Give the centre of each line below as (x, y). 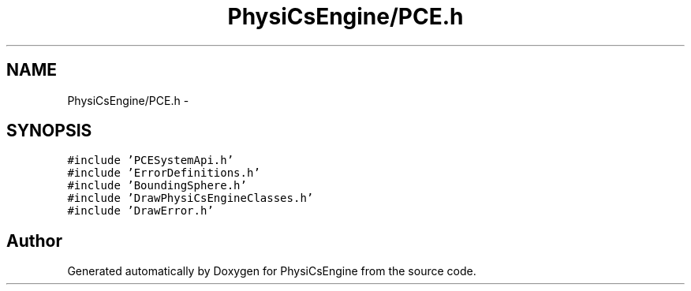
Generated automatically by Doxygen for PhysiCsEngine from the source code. (272, 271)
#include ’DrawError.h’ (140, 211)
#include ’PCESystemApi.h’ (151, 160)
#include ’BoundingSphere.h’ (157, 186)
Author (34, 241)
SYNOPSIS (49, 131)
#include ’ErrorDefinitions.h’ (164, 173)
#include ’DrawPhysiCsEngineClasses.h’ (190, 198)
